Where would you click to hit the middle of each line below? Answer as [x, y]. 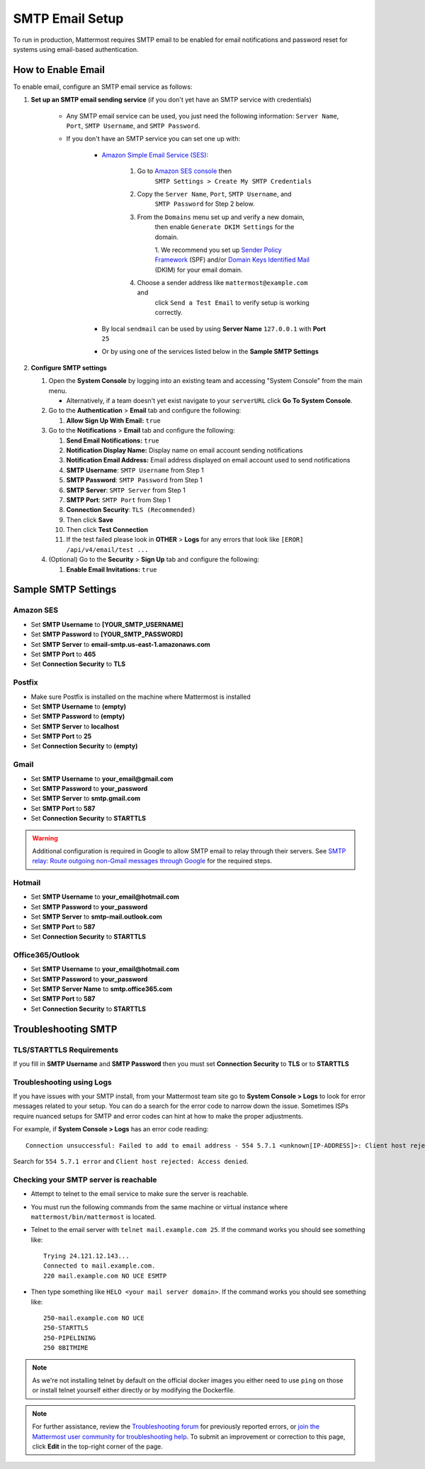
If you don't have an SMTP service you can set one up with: [153, 139]
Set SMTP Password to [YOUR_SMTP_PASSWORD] [107, 634]
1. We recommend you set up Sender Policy [218, 250]
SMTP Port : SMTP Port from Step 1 [118, 499]
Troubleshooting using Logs [63, 1082]
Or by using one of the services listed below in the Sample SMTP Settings [210, 352]
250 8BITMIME [66, 1348]
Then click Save [90, 520]
